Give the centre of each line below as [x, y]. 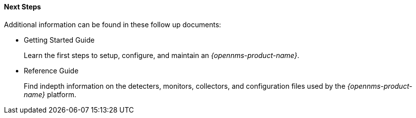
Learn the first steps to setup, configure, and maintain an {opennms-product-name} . [162, 55]
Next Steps [23, 7]
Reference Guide [51, 70]
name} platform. [50, 94]
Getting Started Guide [59, 40]
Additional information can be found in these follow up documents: [113, 24]
